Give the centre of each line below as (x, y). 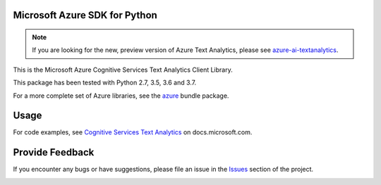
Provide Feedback (54, 152)
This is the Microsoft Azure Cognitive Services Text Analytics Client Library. (123, 70)
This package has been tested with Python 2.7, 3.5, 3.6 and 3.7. (105, 83)
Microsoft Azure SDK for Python (85, 15)
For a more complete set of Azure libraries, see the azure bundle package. (121, 96)
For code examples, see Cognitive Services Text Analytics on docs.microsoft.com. (133, 132)
